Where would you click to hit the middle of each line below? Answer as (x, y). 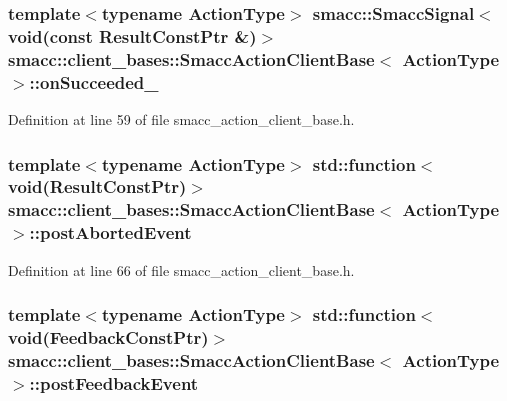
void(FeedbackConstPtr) (108, 337)
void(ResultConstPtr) (97, 186)
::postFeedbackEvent (114, 382)
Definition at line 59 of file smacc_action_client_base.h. (181, 118)
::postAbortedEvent (110, 232)
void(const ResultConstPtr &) (132, 35)
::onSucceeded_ (94, 81)
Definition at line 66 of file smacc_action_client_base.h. (181, 269)
